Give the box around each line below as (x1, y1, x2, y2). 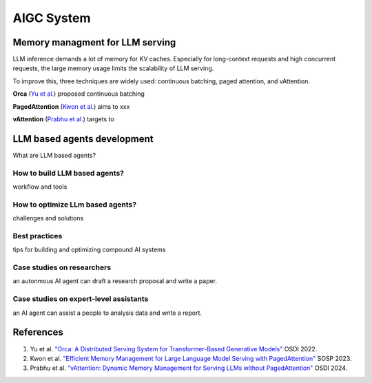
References (12, 327, 63, 338)
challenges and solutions (12, 214, 84, 222)
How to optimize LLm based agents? (12, 200, 137, 209)
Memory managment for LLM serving (12, 37, 176, 48)
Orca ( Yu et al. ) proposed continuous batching (12, 90, 145, 98)
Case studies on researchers (12, 262, 112, 272)
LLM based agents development (12, 133, 154, 145)
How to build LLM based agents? (12, 168, 124, 178)
